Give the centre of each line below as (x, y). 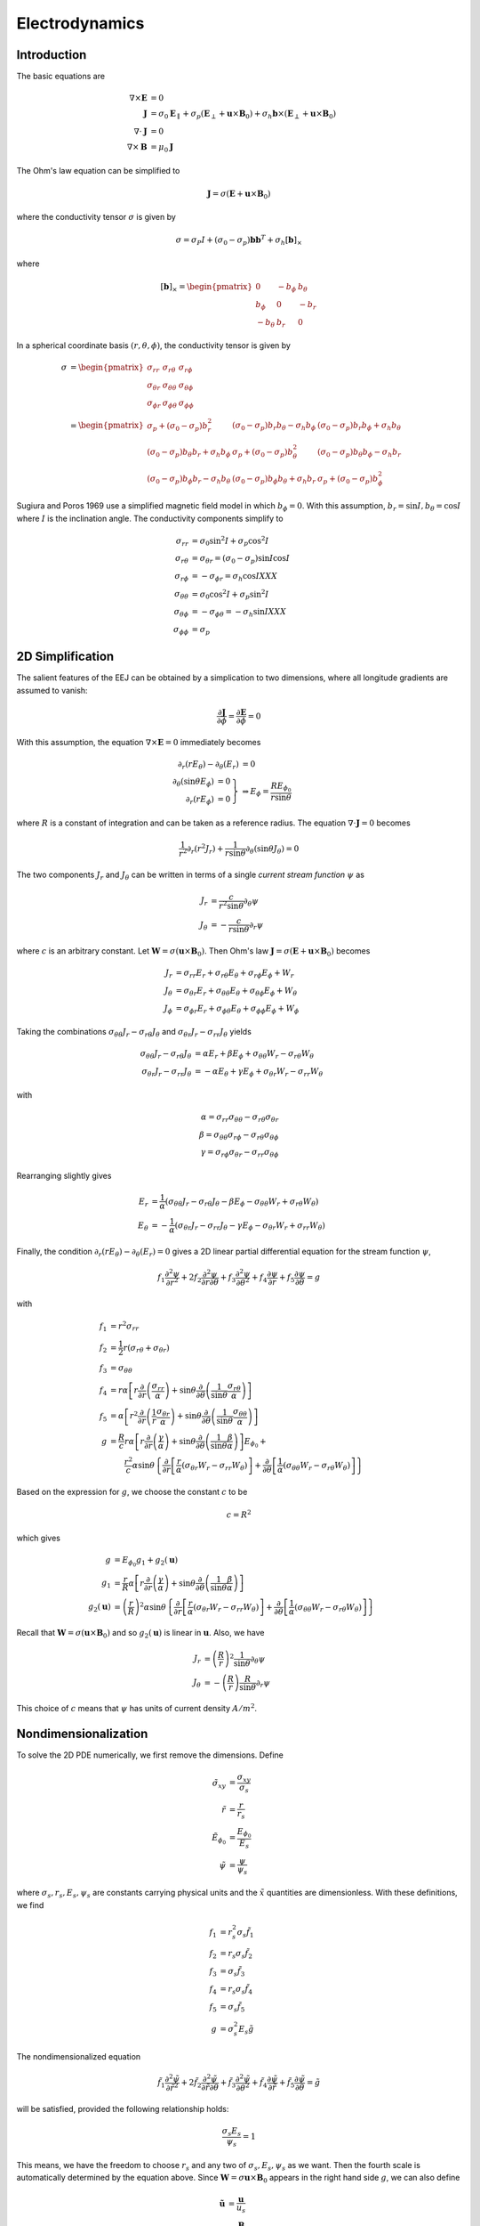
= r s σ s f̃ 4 (236, 1990)
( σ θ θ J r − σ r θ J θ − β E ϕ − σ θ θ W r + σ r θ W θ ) (242, 1202)
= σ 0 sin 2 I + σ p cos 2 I (230, 541)
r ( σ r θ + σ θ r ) (146, 1349)
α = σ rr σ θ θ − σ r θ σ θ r (240, 1117)
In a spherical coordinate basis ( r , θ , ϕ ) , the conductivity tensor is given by (153, 345)
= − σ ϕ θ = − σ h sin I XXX (239, 613)
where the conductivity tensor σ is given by (96, 217)
